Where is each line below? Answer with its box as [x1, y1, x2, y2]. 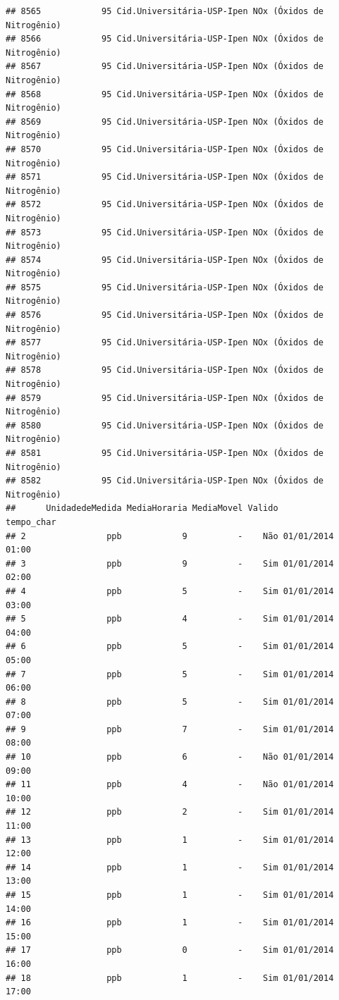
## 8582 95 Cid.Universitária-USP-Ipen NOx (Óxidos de [6, 476, 324, 486]
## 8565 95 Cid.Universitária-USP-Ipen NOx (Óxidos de [6, 6, 324, 16]
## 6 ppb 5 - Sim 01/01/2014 [6, 641, 334, 652]
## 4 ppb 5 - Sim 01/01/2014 [6, 586, 334, 596]
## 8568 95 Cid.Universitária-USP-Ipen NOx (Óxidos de [6, 89, 324, 99]
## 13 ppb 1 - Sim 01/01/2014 [6, 834, 334, 845]
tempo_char [6, 517, 56, 527]
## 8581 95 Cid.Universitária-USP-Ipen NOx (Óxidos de [6, 448, 324, 458]
